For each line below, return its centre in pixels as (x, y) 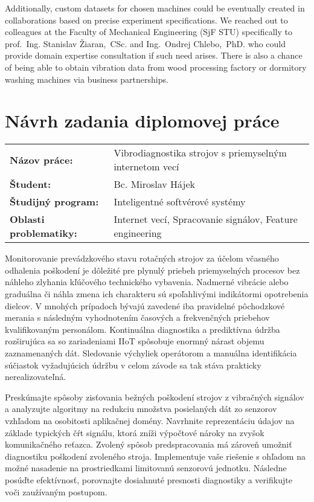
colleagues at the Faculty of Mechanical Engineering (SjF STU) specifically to (149, 32)
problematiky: (43, 233)
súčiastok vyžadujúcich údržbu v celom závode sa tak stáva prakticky (133, 365)
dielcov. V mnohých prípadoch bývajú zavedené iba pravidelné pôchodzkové (145, 305)
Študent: (30, 184)
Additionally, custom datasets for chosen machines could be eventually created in (155, 8)
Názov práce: (41, 159)
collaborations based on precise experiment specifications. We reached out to (146, 20)
